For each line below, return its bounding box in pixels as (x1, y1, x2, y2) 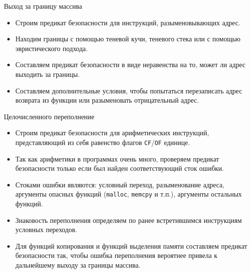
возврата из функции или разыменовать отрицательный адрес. (15, 95, 199, 105)
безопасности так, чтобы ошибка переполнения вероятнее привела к (15, 250, 217, 260)
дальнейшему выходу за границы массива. (15, 260, 141, 270)
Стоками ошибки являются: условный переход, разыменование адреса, (15, 179, 225, 189)
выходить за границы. (15, 69, 80, 79)
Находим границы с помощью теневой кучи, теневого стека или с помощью (15, 34, 241, 44)
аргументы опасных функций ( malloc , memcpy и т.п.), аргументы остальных (15, 189, 242, 199)
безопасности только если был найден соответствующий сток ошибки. (15, 163, 224, 173)
